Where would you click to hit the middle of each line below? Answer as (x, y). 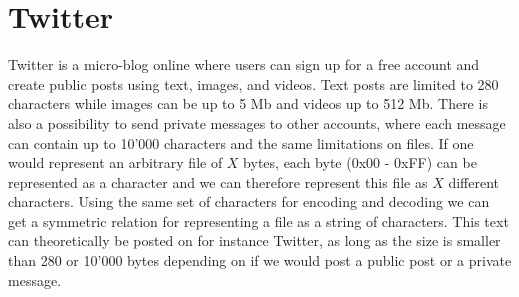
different (473, 181)
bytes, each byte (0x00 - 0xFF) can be (360, 162)
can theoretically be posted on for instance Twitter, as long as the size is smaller (254, 240)
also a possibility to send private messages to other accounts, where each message (257, 122)
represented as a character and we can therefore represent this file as (218, 181)
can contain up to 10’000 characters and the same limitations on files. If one (241, 142)
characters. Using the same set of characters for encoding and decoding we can (249, 201)
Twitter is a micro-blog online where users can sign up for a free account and (244, 64)
